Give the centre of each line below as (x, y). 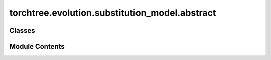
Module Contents (37, 46)
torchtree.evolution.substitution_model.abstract (113, 13)
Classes (22, 30)
